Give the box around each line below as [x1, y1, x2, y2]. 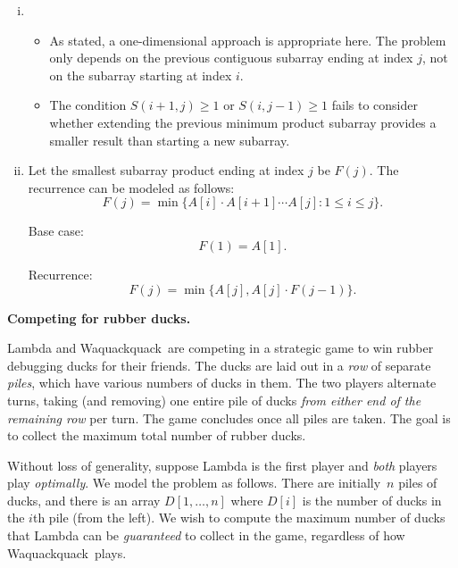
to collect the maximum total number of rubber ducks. [7, 426, 306, 445]
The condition [49, 96, 127, 114]
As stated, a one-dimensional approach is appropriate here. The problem [49, 30, 446, 49]
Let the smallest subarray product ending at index [28, 161, 304, 180]
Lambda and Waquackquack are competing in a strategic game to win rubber [7, 338, 434, 357]
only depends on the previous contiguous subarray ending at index [49, 48, 413, 67]
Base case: [28, 221, 84, 240]
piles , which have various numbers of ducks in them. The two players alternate [7, 373, 437, 392]
